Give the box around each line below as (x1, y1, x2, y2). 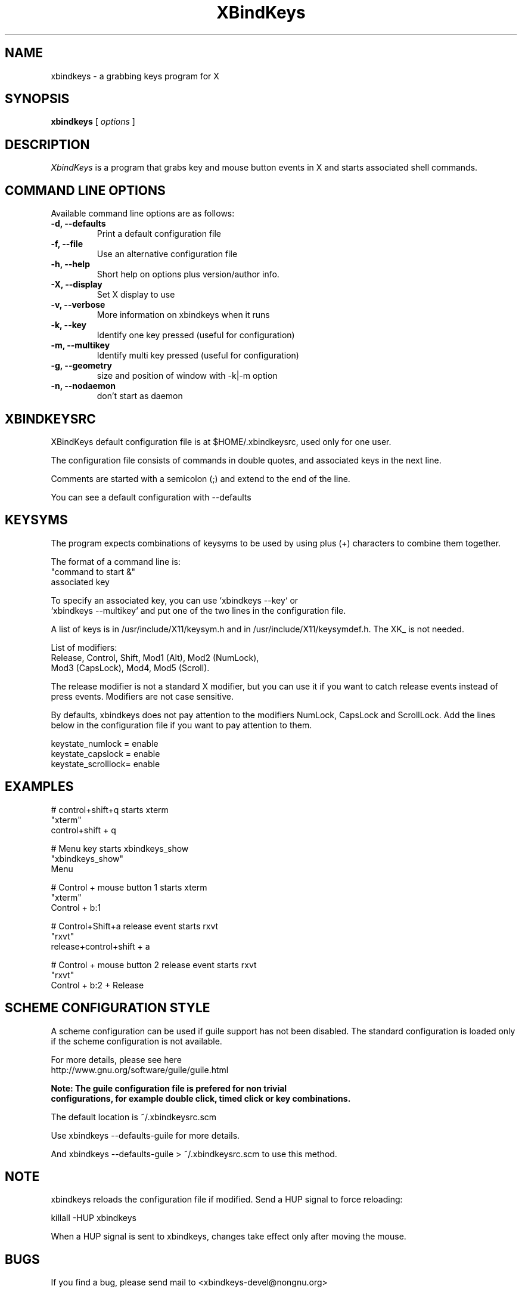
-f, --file (51, 239, 83, 249)
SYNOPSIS (5, 91, 70, 107)
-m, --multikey (51, 340, 110, 351)
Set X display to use (97, 289, 175, 300)
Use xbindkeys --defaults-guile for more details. (51, 1130, 240, 1140)
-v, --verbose (51, 299, 105, 310)
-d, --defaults (51, 218, 106, 229)
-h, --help (51, 259, 90, 270)
